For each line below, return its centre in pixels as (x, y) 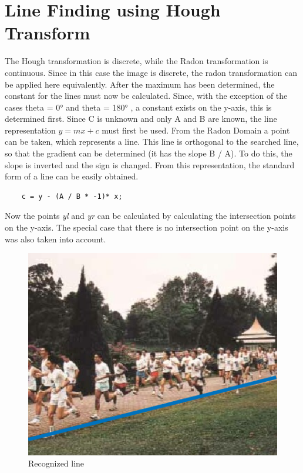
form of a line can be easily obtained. (72, 176)
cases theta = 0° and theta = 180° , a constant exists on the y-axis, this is (138, 107)
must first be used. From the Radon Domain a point (196, 130)
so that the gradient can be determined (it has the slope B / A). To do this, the (149, 153)
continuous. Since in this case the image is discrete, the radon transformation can (151, 72)
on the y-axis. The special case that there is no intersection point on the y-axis (147, 227)
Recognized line (56, 463)
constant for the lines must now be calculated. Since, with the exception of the (146, 96)
